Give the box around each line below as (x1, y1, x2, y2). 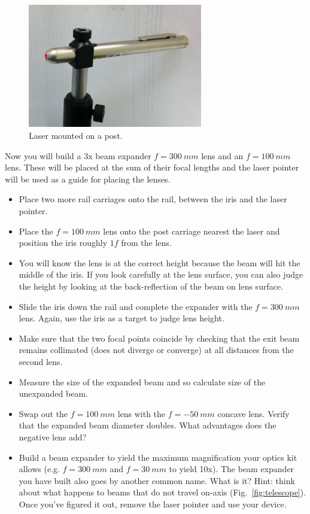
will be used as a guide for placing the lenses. (5, 172, 171, 185)
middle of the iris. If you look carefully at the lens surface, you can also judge (19, 268, 303, 281)
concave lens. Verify (217, 407, 290, 419)
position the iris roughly (19, 236, 108, 249)
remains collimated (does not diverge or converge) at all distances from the (19, 343, 294, 356)
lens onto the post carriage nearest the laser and (103, 224, 280, 237)
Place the (19, 224, 53, 237)
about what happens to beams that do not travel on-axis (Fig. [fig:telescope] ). (19, 486, 306, 498)
